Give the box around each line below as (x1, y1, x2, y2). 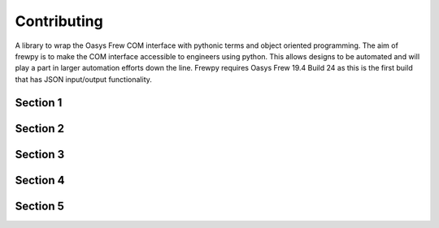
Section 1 (15, 96, 63, 110)
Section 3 (15, 147, 65, 161)
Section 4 (15, 173, 65, 187)
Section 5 (15, 199, 64, 213)
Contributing (15, 12, 103, 30)
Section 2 (15, 122, 65, 136)
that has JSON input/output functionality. (15, 74, 152, 84)
